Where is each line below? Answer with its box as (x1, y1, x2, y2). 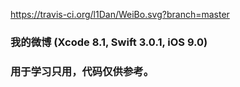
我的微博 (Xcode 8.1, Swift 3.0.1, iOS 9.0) (10, 35, 208, 49)
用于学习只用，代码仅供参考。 (10, 64, 155, 78)
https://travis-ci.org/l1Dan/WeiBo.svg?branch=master (10, 9, 230, 20)
